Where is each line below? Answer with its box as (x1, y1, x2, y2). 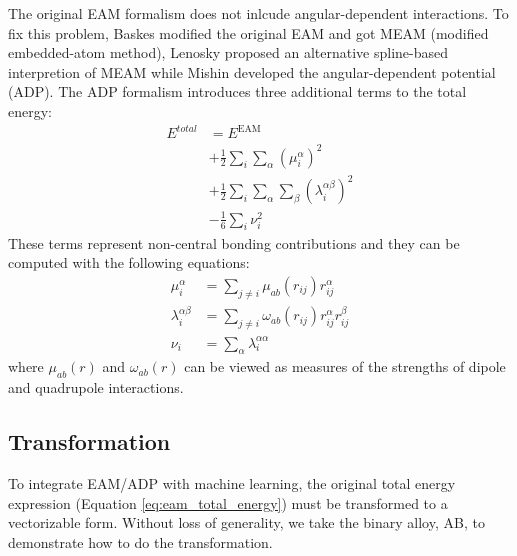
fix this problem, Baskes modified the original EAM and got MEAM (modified (8, 22, 489, 43)
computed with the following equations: (8, 252, 250, 273)
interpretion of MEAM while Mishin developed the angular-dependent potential (8, 61, 496, 82)
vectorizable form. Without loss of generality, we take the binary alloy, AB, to (8, 512, 485, 533)
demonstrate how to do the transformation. (8, 531, 273, 552)
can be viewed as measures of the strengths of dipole (184, 356, 506, 377)
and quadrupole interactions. (8, 377, 184, 398)
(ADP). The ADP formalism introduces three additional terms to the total (8, 81, 467, 102)
